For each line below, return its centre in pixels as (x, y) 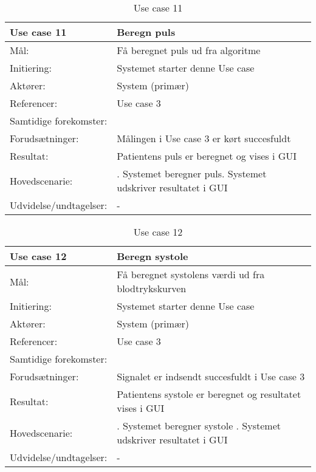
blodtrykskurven (152, 288)
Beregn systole (153, 256)
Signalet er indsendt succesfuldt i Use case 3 (211, 376)
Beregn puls (146, 32)
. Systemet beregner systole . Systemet (199, 426)
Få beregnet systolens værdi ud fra (191, 274)
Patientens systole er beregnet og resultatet (209, 394)
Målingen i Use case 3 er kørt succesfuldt (204, 138)
